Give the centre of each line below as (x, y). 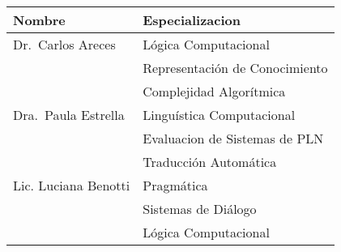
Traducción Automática (210, 162)
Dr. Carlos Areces (64, 44)
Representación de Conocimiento (235, 68)
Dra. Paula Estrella (69, 115)
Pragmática (175, 185)
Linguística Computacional (219, 115)
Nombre (39, 20)
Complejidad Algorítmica (214, 91)
